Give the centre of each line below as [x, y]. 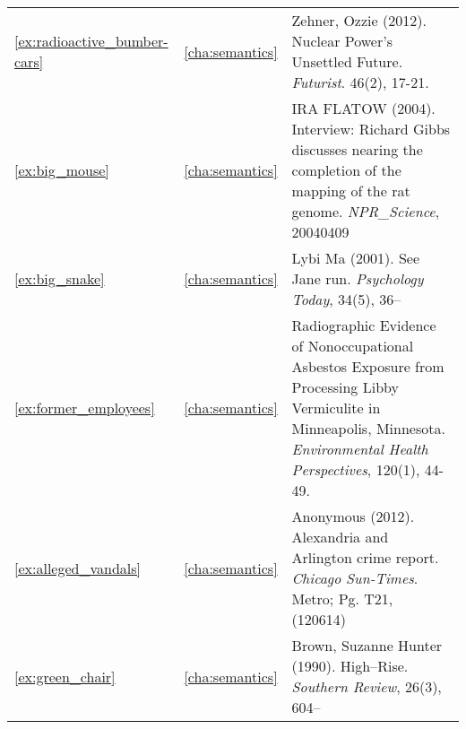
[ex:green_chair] [65, 676]
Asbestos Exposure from [368, 366]
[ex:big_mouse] [62, 170]
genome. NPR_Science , [366, 211]
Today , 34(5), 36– [346, 299]
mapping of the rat [351, 191]
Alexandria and [340, 537]
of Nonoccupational [353, 346]
